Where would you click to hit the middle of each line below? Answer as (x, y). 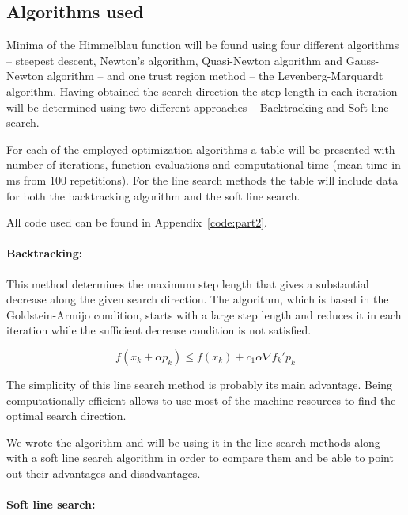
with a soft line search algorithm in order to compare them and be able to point (200, 458)
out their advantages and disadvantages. (104, 473)
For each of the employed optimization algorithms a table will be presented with (201, 149)
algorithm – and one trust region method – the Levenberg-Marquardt (215, 76)
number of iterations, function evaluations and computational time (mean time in (204, 164)
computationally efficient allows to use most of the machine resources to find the (201, 400)
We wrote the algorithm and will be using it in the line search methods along (193, 442)
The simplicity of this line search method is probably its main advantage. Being (199, 384)
